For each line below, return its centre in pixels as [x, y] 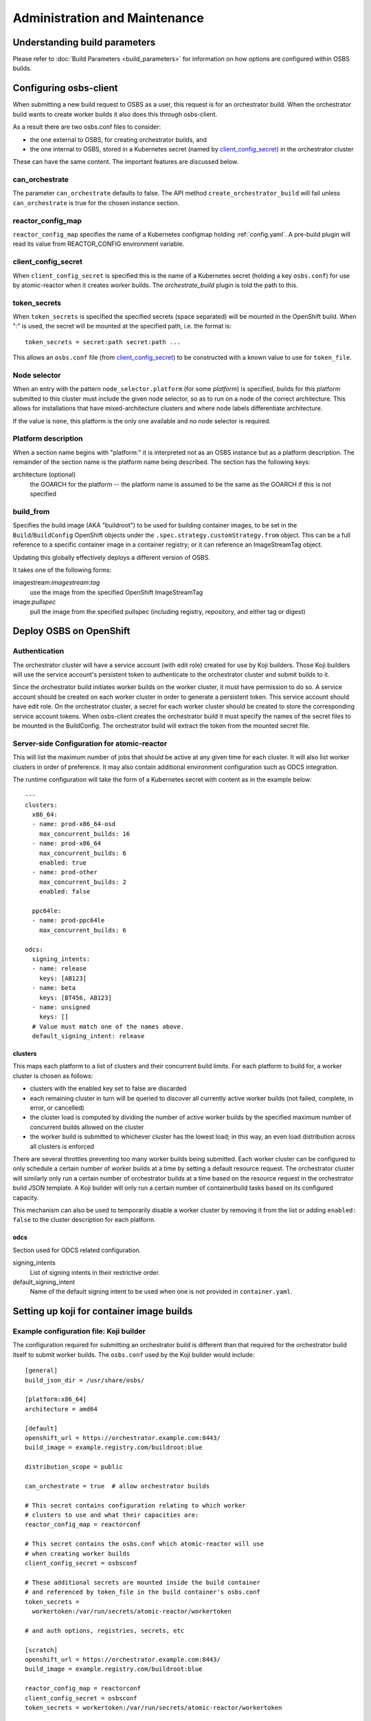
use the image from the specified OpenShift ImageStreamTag [116, 592]
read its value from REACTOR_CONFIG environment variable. [99, 244]
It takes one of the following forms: [62, 570]
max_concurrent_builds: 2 [83, 882]
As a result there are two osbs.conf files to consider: [87, 127]
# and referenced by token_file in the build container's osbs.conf [143, 1592]
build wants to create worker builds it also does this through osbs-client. [115, 114]
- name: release [59, 969]
